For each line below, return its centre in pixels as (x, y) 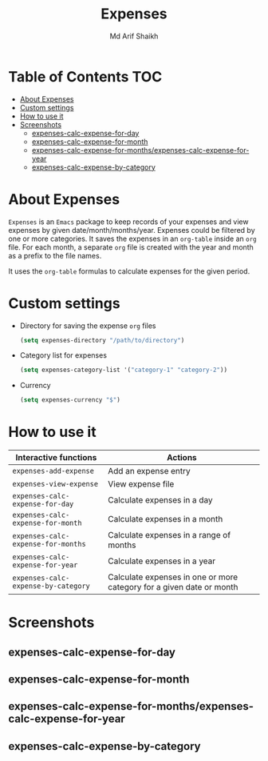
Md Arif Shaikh (134, 36)
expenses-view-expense (55, 484)
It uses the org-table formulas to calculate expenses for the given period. (129, 271)
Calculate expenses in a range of (169, 535)
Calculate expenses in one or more (173, 577)
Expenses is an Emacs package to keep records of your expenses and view (128, 222)
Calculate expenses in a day (160, 500)
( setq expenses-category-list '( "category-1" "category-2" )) (124, 370)
